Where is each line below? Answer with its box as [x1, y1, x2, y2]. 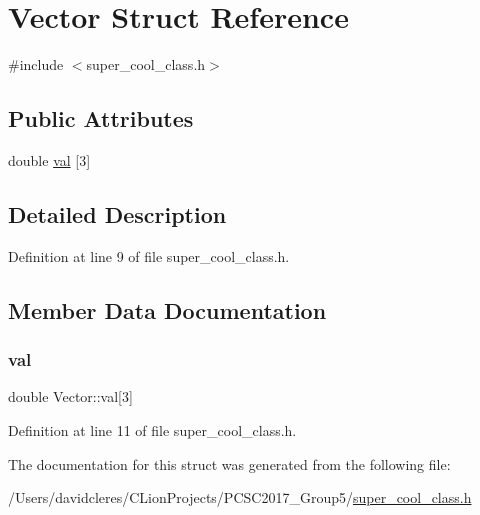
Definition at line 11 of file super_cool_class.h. [8, 419, 297, 440]
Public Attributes [8, 103, 194, 134]
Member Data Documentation [8, 294, 327, 325]
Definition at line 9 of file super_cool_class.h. [8, 245, 290, 266]
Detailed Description [8, 198, 227, 229]
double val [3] [8, 149, 91, 170]
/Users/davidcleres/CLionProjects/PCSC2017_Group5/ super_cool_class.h [8, 487, 472, 508]
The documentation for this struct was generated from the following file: [8, 453, 451, 474]
